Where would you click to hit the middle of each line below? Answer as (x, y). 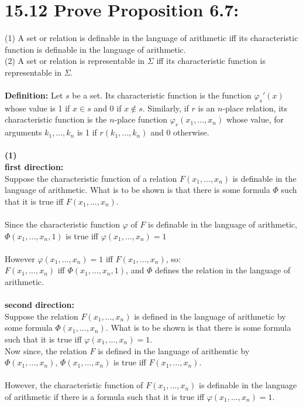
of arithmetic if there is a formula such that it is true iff (105, 396)
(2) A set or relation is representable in (75, 61)
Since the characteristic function (62, 224)
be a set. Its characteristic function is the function (162, 95)
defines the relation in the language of (223, 270)
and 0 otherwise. (180, 132)
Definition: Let (34, 95)
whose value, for (255, 119)
